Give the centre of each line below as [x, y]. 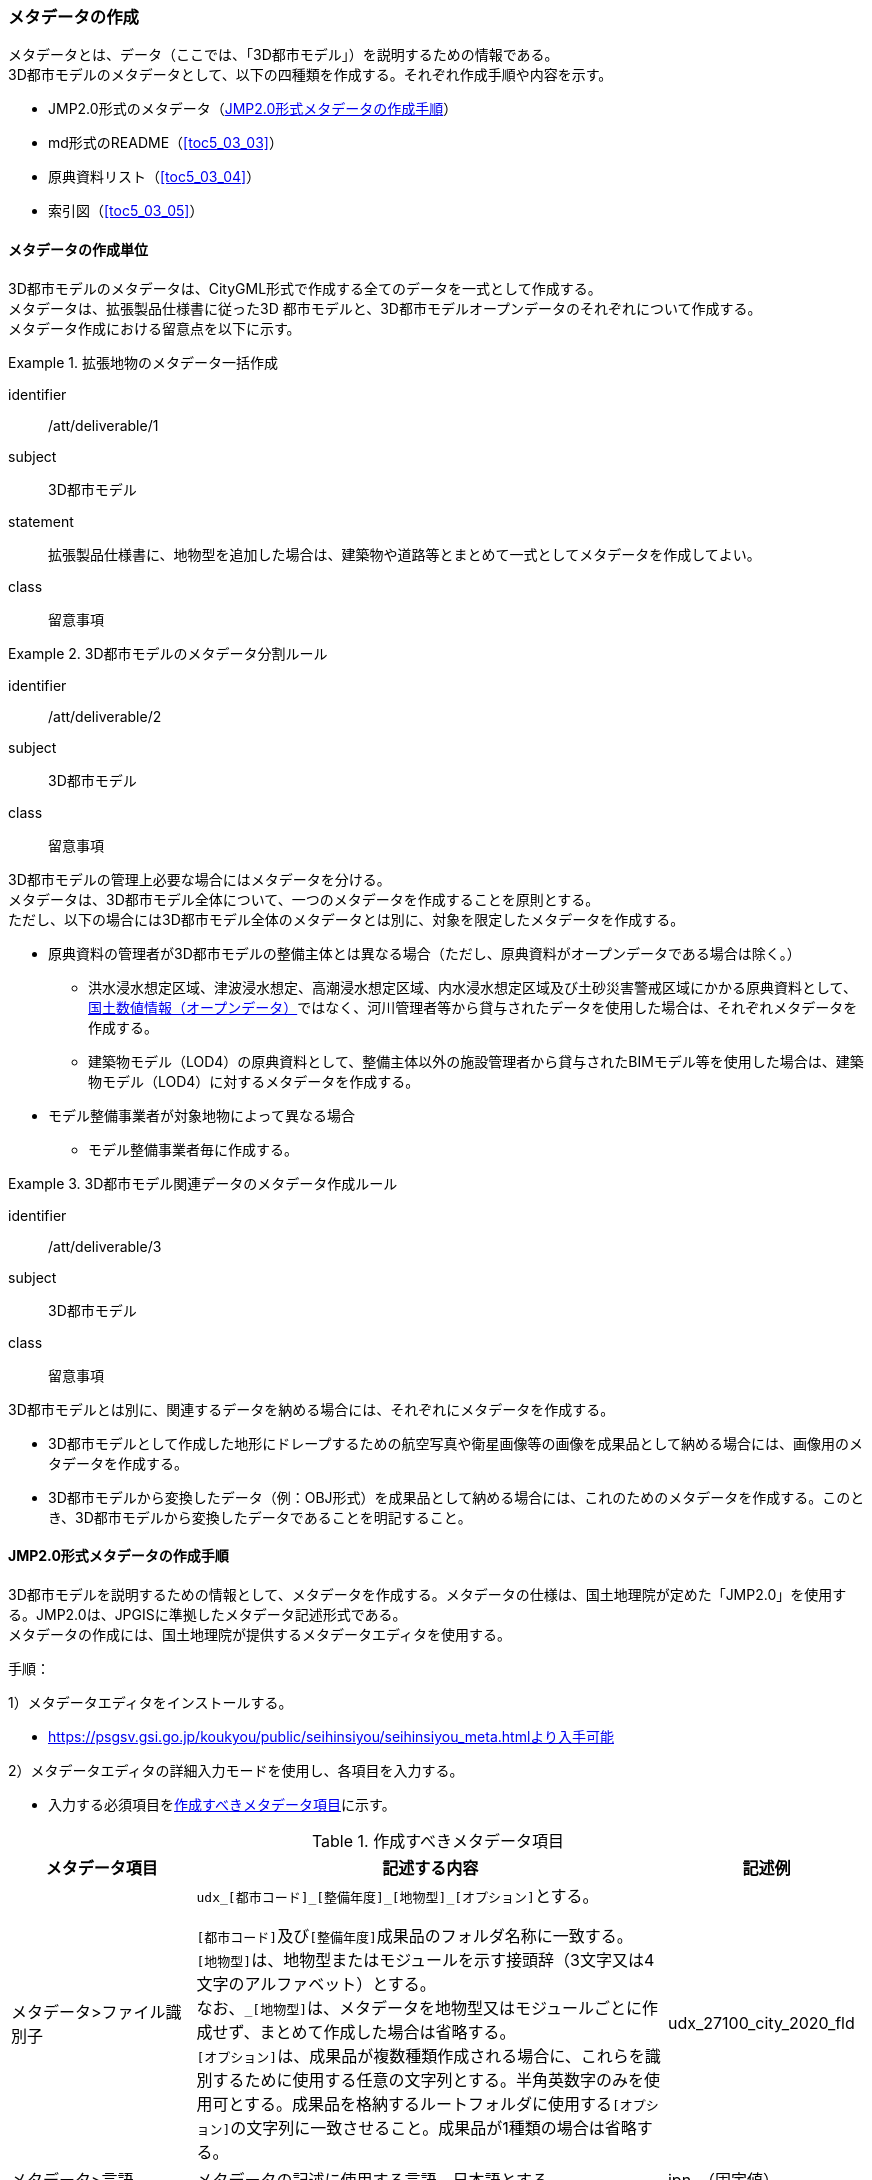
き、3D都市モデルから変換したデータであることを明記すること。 [260, 1517]
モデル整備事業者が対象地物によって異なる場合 [201, 1115]
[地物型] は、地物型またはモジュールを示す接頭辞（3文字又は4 [425, 1959]
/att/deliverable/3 [105, 1246]
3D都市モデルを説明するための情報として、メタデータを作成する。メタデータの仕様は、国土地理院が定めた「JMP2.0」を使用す [427, 1594]
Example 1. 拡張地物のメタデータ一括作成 [143, 362]
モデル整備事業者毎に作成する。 [193, 1149]
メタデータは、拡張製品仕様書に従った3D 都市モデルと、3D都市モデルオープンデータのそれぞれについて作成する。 [385, 308]
